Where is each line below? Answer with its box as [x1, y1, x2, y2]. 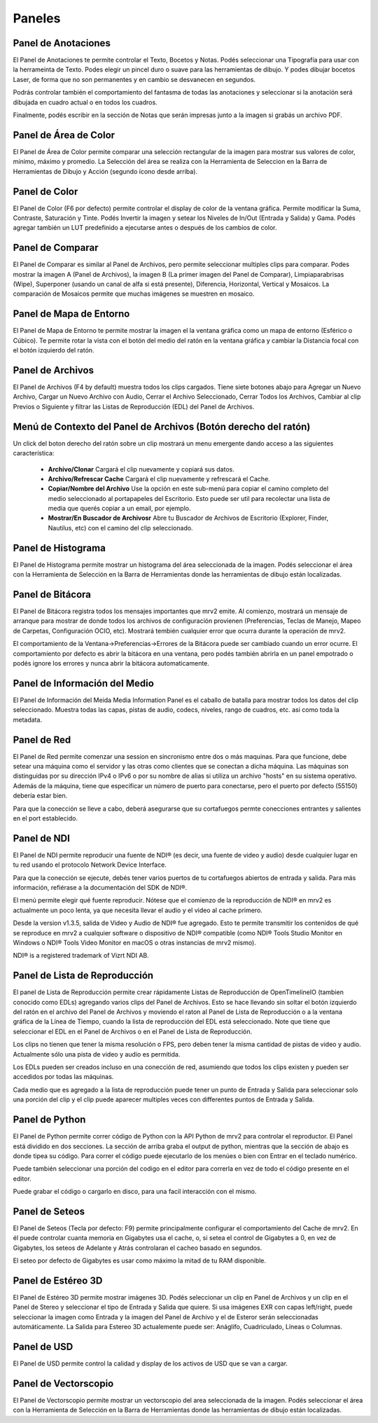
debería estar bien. [13, 792, 68, 800]
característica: [13, 449, 55, 458]
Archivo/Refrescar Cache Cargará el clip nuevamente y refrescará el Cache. [48, 474, 271, 483]
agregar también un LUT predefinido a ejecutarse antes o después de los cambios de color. [13, 224, 277, 232]
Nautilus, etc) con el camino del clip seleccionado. [48, 523, 193, 532]
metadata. [13, 715, 42, 724]
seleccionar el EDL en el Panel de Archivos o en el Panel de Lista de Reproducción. [13, 1027, 253, 1036]
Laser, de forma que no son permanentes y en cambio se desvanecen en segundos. [13, 75, 255, 83]
